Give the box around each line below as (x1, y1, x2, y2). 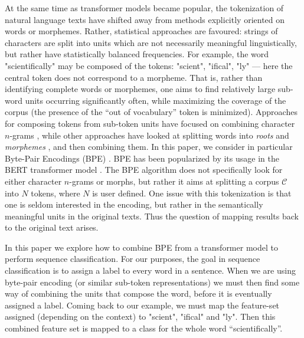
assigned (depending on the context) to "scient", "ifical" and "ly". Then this (5, 310, 276, 323)
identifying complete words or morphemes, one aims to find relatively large (5, 83, 276, 95)
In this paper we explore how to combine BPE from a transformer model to (5, 241, 278, 253)
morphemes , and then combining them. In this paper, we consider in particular (5, 140, 293, 153)
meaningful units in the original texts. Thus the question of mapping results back (5, 209, 299, 222)
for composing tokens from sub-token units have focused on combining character (5, 117, 295, 129)
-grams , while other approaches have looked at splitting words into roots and (9, 129, 289, 141)
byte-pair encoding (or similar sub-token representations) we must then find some (5, 275, 300, 288)
